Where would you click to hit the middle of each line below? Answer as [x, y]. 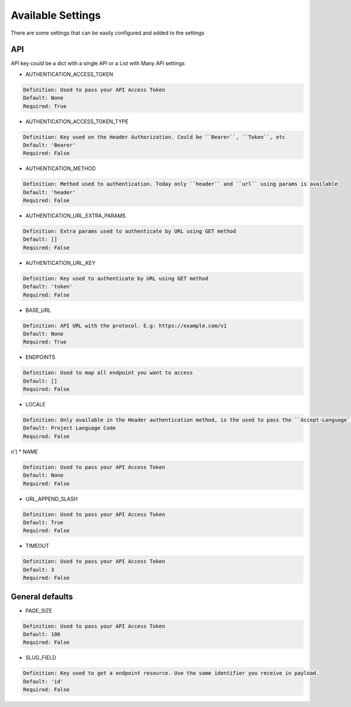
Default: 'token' [48, 287]
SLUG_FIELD [41, 658]
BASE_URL [38, 310]
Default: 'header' [49, 192]
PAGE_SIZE [39, 610]
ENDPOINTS [40, 357]
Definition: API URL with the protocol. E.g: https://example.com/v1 [125, 326]
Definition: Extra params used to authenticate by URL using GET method [130, 231]
